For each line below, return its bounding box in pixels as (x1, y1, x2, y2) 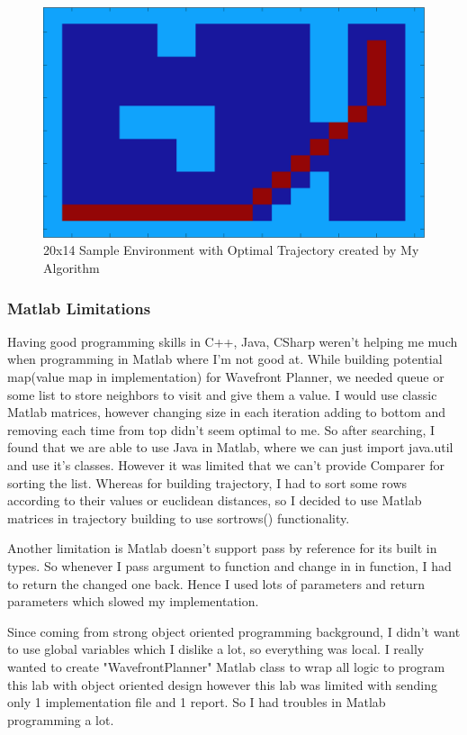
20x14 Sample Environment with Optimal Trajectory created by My (43, 240, 419, 259)
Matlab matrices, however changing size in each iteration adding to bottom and (7, 403, 446, 422)
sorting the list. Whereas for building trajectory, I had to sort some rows (7, 473, 408, 492)
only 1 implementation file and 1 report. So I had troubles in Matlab (7, 693, 386, 712)
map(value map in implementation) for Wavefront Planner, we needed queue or (7, 367, 445, 386)
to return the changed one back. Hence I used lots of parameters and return (7, 574, 426, 593)
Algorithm (43, 259, 100, 277)
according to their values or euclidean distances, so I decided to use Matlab (7, 491, 422, 510)
